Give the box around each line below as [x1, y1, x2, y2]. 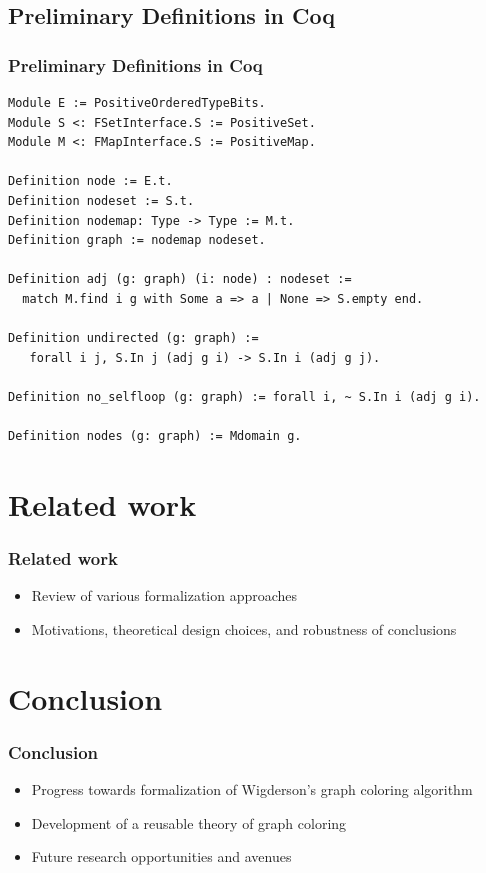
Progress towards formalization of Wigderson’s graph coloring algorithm [31, 779, 473, 800]
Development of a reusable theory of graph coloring [31, 812, 347, 833]
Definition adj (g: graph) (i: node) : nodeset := [8, 272, 352, 287]
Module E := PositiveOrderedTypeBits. [8, 96, 266, 110]
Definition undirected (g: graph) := [8, 331, 259, 346]
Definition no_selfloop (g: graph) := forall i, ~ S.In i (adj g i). [8, 389, 481, 404]
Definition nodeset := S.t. [8, 193, 195, 208]
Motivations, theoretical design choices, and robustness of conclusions [31, 618, 457, 639]
